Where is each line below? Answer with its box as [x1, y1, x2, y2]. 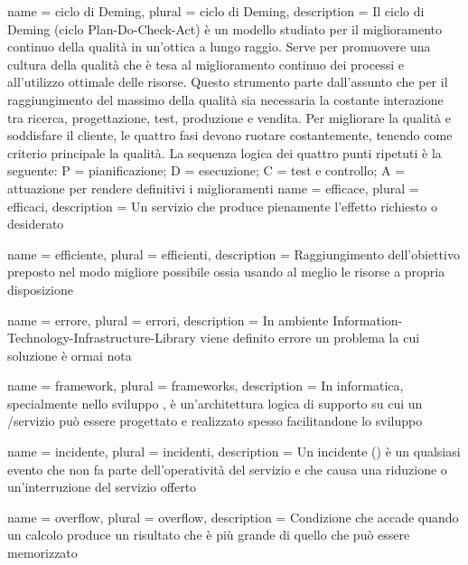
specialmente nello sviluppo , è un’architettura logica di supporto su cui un [7, 393, 423, 412]
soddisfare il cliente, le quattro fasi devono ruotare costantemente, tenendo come [7, 126, 453, 145]
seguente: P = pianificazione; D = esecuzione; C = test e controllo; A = [7, 161, 406, 180]
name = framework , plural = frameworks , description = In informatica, [7, 376, 404, 395]
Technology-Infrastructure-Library [7, 328, 196, 347]
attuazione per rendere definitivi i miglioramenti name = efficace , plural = [7, 178, 419, 197]
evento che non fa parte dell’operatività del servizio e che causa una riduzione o [7, 459, 447, 478]
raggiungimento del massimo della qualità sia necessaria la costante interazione [7, 89, 444, 108]
